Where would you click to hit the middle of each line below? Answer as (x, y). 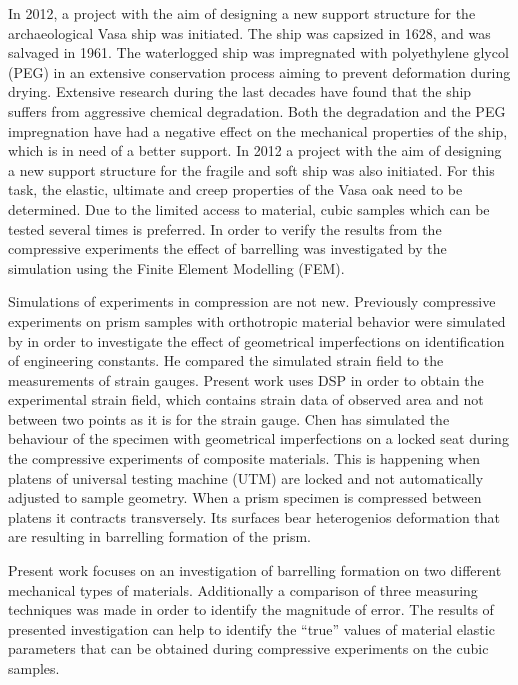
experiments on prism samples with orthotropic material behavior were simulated (257, 320)
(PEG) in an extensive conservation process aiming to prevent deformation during (259, 71)
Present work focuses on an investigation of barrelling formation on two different (255, 570)
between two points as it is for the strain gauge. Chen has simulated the (229, 418)
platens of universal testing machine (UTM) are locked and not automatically (246, 477)
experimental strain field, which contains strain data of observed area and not (246, 399)
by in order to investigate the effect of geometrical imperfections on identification (256, 340)
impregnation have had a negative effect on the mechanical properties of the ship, (258, 130)
